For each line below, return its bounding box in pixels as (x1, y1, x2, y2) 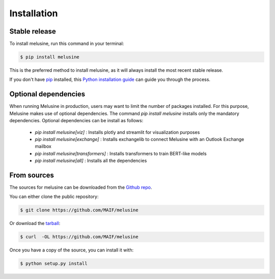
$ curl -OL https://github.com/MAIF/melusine (20, 234, 139, 240)
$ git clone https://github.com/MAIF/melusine (20, 207, 139, 213)
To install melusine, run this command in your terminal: (9, 41, 124, 47)
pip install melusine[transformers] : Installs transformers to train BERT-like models (35, 150, 207, 156)
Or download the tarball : (9, 220, 61, 227)
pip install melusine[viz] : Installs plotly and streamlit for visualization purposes (35, 129, 200, 135)
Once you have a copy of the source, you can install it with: (9, 247, 134, 253)
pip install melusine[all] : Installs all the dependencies (35, 158, 147, 164)
